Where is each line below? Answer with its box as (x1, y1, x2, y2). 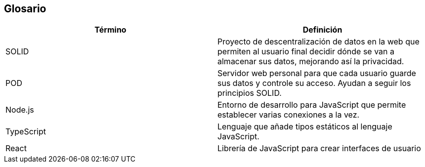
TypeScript (5, 126, 46, 137)
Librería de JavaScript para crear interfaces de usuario (217, 143, 421, 154)
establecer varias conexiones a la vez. (217, 110, 360, 120)
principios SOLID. (217, 88, 282, 98)
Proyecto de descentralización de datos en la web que (217, 37, 420, 47)
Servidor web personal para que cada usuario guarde (217, 68, 416, 79)
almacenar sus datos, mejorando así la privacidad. (217, 56, 404, 67)
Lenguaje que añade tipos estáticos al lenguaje (217, 122, 392, 132)
